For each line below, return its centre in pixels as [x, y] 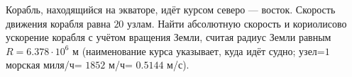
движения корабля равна [58, 23]
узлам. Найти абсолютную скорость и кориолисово [237, 23]
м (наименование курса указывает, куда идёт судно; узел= [199, 51]
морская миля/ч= [44, 65]
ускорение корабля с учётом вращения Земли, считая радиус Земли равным [169, 37]
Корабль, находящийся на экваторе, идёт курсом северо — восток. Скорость [171, 9]
